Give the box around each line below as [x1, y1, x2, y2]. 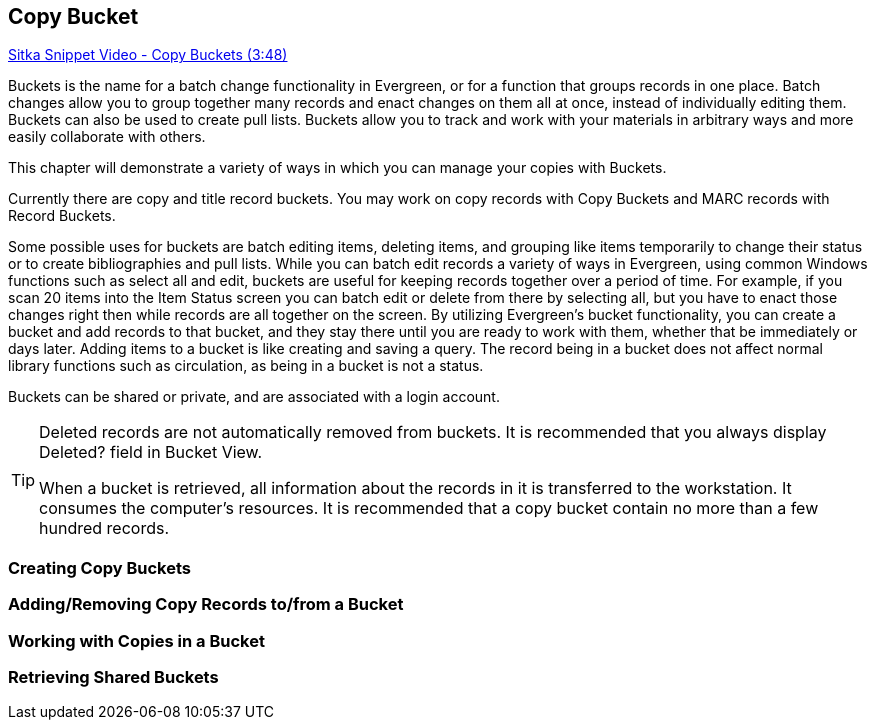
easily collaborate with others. [8, 128, 206, 146]
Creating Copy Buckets [8, 557, 191, 578]
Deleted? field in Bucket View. [39, 442, 263, 463]
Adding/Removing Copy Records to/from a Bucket [8, 594, 404, 615]
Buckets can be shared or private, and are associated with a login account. [8, 388, 500, 406]
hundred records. [39, 518, 169, 539]
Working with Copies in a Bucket [8, 630, 265, 651]
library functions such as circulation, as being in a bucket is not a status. [8, 357, 484, 375]
